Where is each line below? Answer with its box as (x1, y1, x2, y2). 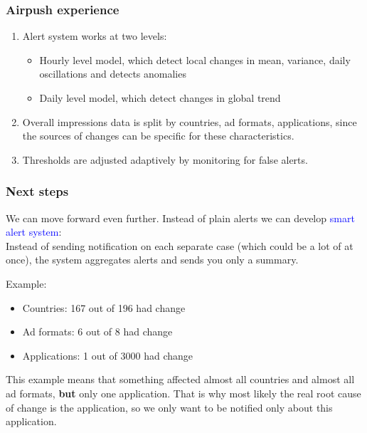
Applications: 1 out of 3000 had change (22, 348, 193, 362)
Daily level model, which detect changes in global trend (39, 90, 281, 105)
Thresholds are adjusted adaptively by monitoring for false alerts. (22, 152, 308, 167)
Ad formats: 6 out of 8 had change (22, 324, 173, 339)
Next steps (6, 182, 69, 200)
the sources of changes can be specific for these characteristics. (22, 128, 294, 143)
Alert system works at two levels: (22, 28, 167, 43)
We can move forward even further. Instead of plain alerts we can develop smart (6, 210, 355, 225)
